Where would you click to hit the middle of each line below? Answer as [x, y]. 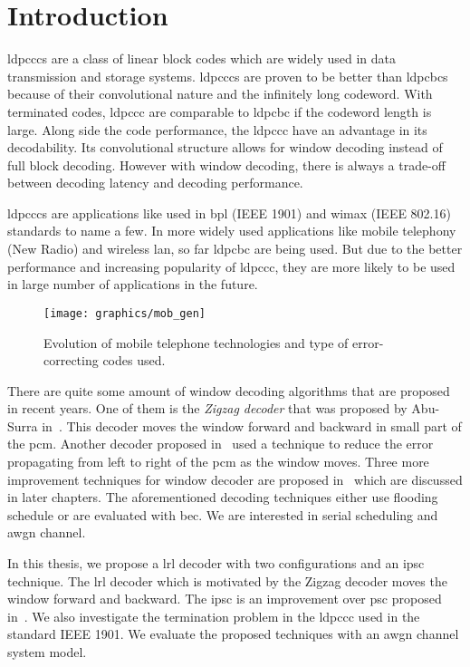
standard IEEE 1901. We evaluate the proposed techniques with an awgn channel [233, 634]
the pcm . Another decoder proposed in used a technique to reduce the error [221, 444]
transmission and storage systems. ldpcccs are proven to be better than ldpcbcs [228, 76]
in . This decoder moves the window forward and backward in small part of [252, 425]
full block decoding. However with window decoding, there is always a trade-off [227, 164]
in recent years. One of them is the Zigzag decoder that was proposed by [207, 408]
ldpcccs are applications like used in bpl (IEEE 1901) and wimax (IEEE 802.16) [229, 213]
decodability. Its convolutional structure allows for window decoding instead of [225, 147]
